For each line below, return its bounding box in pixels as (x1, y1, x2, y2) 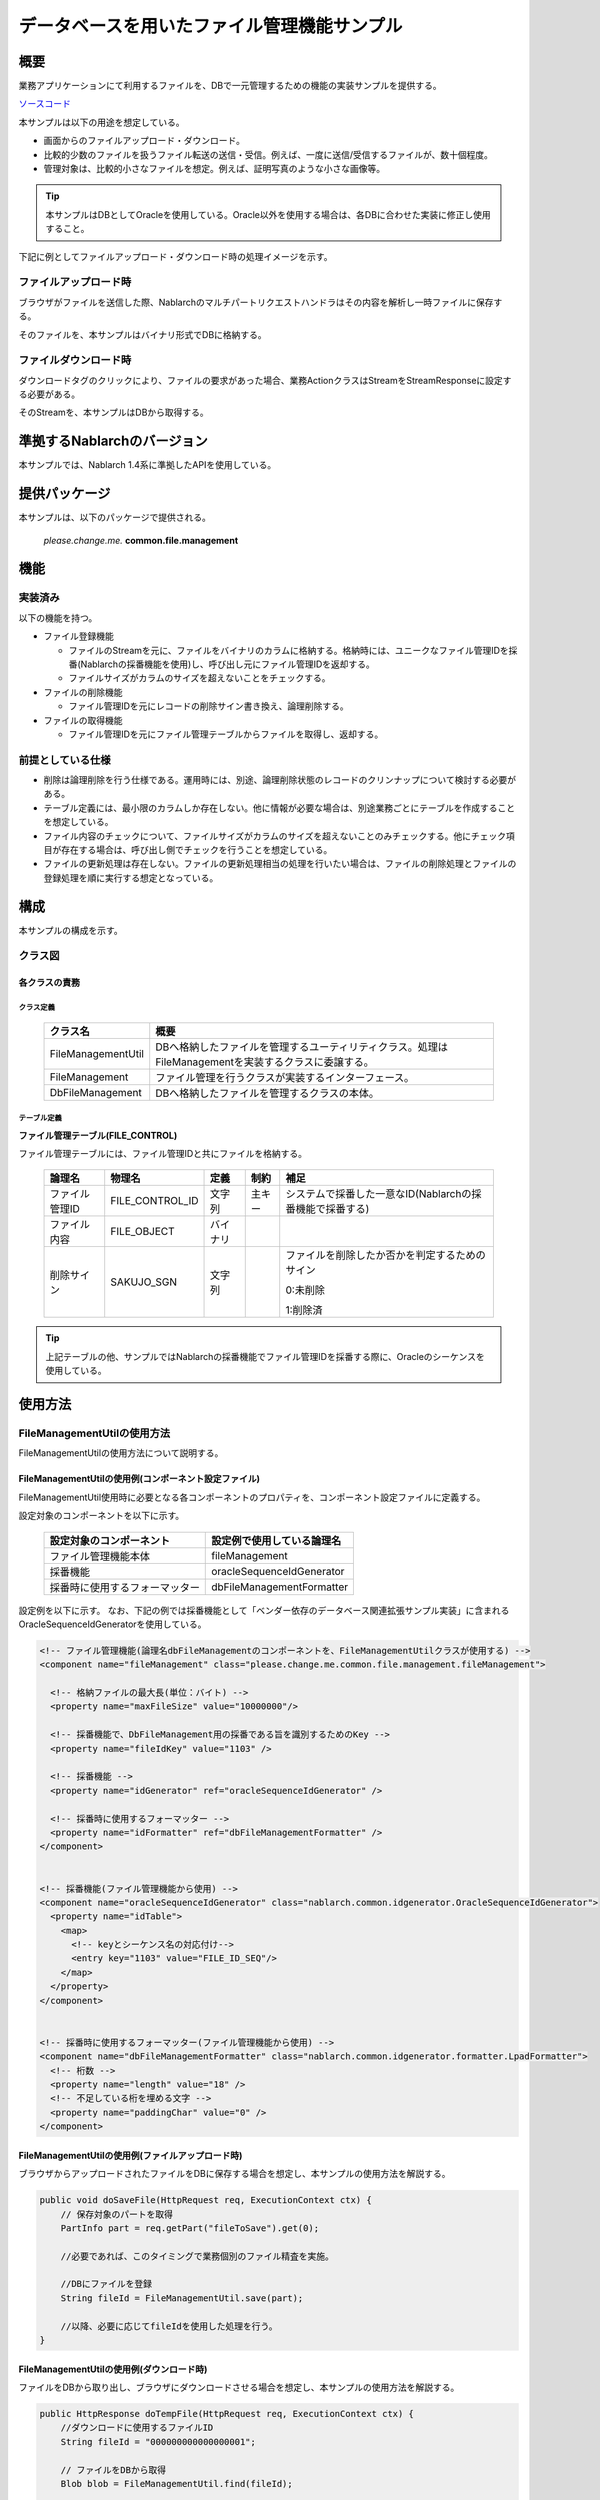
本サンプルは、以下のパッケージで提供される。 (18, 511, 212, 524)
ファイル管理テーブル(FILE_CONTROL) (18, 1129, 178, 1141)
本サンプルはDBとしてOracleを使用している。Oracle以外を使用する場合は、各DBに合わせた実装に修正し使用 (45, 208, 492, 220)
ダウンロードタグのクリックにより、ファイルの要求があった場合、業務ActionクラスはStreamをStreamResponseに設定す (18, 374, 512, 386)
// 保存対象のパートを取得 (60, 2208, 174, 2220)
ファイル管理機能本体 (49, 1549, 150, 1563)
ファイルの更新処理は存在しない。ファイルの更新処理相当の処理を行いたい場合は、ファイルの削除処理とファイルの (43, 858, 517, 870)
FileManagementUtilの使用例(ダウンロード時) (18, 2363, 208, 2375)
